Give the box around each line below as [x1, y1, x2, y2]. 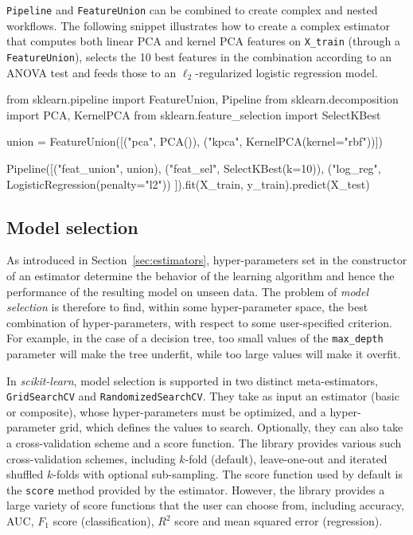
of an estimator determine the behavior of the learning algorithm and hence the [6, 267, 395, 283]
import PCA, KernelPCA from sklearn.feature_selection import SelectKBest [6, 106, 381, 123]
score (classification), [53, 513, 154, 529]
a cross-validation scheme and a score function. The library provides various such [6, 434, 402, 451]
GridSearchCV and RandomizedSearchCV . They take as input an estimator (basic [6, 388, 399, 404]
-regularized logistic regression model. [195, 64, 378, 80]
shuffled [6, 466, 44, 482]
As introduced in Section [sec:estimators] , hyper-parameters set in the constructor [6, 252, 407, 268]
